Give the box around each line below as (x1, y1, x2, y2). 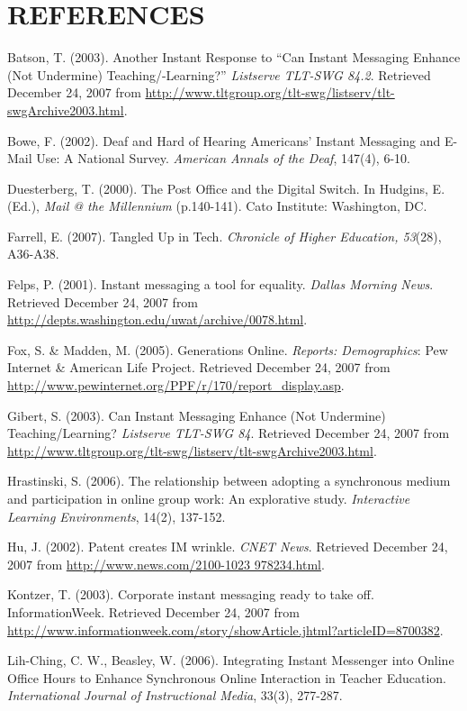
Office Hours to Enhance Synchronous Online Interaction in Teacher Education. (7, 668, 447, 687)
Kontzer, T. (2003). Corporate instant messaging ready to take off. (7, 585, 374, 604)
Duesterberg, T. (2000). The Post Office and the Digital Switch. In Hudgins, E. (7, 178, 445, 197)
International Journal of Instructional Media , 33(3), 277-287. (7, 686, 343, 705)
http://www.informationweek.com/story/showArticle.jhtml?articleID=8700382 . (7, 620, 444, 639)
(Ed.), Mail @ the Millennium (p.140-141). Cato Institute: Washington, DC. (7, 196, 427, 215)
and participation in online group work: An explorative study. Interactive (7, 489, 410, 507)
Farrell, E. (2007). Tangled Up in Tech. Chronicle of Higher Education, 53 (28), (7, 226, 442, 245)
